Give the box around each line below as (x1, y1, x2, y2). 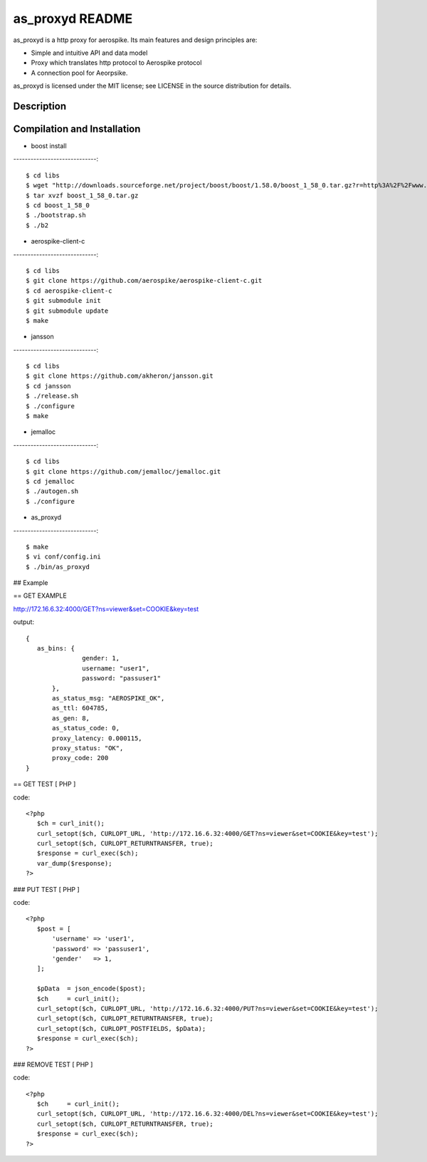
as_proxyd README (13, 11, 133, 26)
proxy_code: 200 (52, 754, 109, 762)
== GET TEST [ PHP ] (13, 780, 76, 789)
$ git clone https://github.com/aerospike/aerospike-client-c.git (26, 276, 263, 285)
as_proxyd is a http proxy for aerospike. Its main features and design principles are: (13, 36, 258, 44)
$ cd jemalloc (26, 477, 75, 485)
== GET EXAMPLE (13, 591, 67, 600)
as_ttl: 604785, (52, 704, 109, 712)
